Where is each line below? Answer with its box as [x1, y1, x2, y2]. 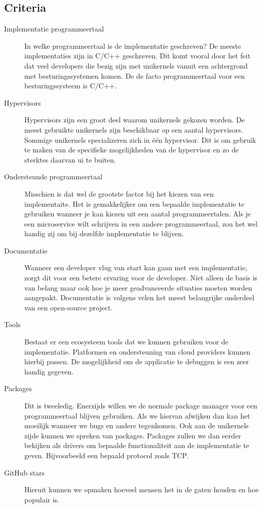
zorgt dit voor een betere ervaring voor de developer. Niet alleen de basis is [24, 272, 258, 283]
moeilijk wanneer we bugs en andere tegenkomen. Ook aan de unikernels [24, 420, 249, 431]
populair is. [24, 494, 59, 504]
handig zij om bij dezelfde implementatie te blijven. [24, 228, 184, 239]
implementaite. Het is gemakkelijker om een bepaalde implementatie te [24, 198, 245, 209]
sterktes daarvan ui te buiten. [24, 154, 116, 165]
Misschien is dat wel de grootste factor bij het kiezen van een [24, 188, 214, 199]
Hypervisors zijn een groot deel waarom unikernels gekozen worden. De [24, 114, 245, 125]
